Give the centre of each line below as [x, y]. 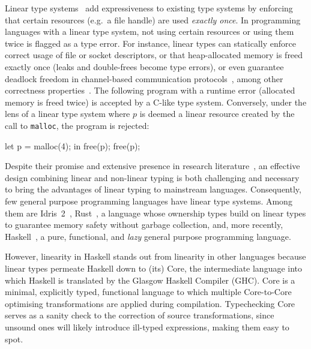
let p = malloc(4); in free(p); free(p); [73, 145]
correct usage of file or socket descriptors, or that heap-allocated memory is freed [154, 55]
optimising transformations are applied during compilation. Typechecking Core [150, 303]
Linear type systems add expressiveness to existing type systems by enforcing [149, 8]
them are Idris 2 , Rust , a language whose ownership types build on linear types [155, 213]
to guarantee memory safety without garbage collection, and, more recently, [144, 225]
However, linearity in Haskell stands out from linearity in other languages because [155, 256]
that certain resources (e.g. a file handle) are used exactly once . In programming [153, 19]
